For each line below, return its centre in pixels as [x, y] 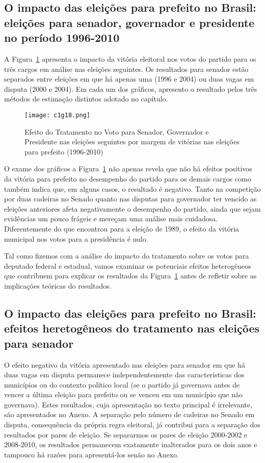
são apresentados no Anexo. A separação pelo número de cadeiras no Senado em [129, 414]
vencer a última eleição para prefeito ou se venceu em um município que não [123, 394]
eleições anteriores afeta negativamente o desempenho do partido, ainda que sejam [132, 208]
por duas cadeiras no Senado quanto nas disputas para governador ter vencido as [130, 199]
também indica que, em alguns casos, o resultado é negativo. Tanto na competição [132, 188]
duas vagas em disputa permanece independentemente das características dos [124, 375]
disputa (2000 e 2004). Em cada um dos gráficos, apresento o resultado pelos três [131, 88]
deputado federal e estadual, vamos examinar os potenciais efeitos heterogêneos [128, 265]
